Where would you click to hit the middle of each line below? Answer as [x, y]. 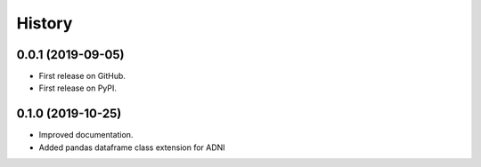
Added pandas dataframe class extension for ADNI [132, 147]
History [45, 23]
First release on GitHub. [82, 76]
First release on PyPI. [78, 88]
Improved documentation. [86, 135]
